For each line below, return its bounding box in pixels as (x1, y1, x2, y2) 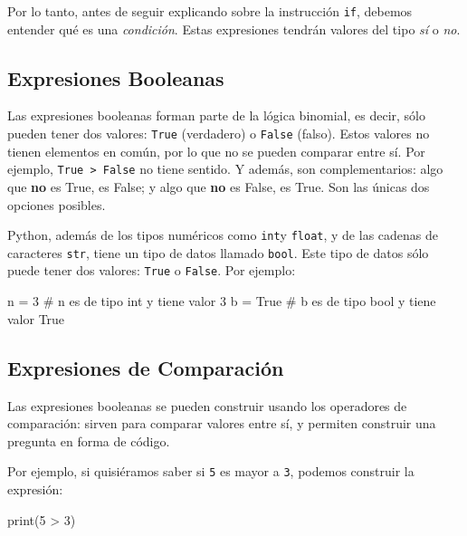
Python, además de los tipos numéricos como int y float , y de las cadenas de (7, 225, 438, 244)
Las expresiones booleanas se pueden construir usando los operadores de (7, 396, 407, 415)
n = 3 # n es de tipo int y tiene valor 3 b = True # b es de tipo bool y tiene (7, 292, 436, 311)
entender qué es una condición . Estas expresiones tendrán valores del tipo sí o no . (7, 19, 461, 38)
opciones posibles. (7, 195, 106, 214)
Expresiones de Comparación (7, 353, 284, 381)
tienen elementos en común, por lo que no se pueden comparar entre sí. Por (7, 141, 425, 160)
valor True (7, 309, 65, 328)
